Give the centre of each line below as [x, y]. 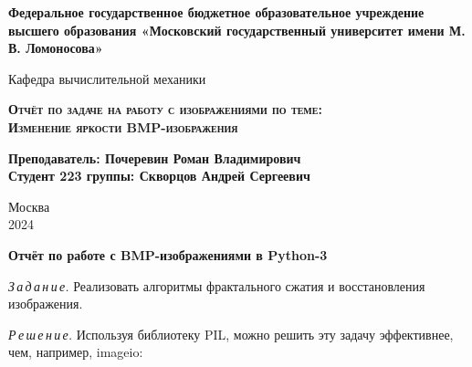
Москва [29, 206]
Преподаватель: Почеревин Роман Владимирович [155, 157]
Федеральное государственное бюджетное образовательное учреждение [216, 12]
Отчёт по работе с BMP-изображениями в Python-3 [168, 254]
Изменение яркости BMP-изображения [123, 126]
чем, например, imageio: [76, 352]
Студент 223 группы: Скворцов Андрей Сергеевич [159, 176]
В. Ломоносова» [56, 48]
